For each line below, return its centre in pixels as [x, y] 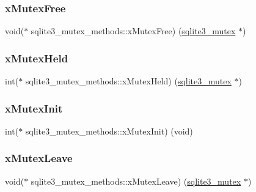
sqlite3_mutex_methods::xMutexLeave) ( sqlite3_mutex [136, 181]
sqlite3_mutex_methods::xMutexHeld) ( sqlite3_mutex [128, 81]
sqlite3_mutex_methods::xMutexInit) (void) [109, 131]
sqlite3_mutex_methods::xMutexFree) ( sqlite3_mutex [133, 31]
